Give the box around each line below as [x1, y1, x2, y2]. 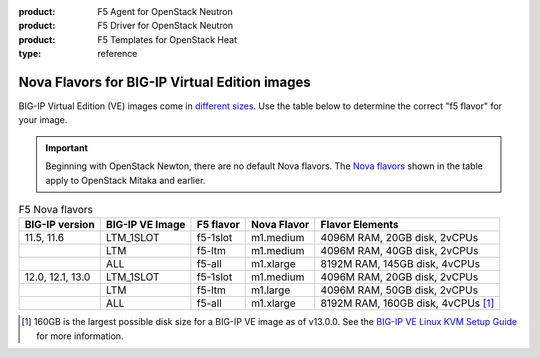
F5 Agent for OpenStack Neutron [97, 6, 234, 17]
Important [45, 141, 89, 154]
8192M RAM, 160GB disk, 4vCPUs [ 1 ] [320, 296, 495, 310]
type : [18, 48, 42, 60]
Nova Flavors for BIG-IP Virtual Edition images [18, 73, 311, 90]
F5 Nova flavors [18, 203, 94, 217]
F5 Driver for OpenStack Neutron [97, 20, 234, 32]
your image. [18, 114, 68, 126]
